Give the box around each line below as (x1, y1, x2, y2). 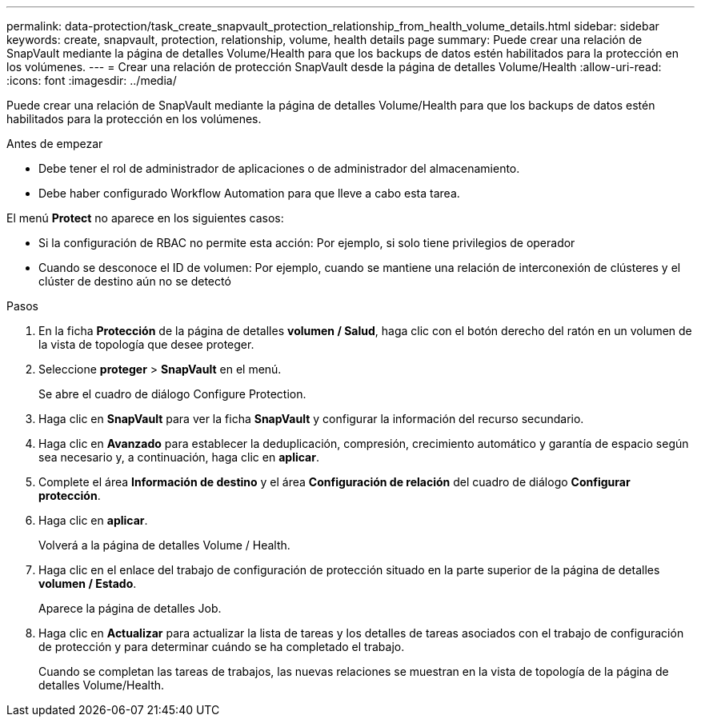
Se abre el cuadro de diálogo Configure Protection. (38, 387, 306, 401)
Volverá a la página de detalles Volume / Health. (38, 538, 290, 552)
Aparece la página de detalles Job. (38, 601, 222, 615)
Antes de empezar (6, 137, 103, 150)
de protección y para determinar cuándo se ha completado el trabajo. (38, 640, 405, 653)
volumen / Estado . (38, 577, 137, 590)
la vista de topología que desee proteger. (38, 338, 254, 351)
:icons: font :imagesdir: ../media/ (6, 74, 177, 87)
